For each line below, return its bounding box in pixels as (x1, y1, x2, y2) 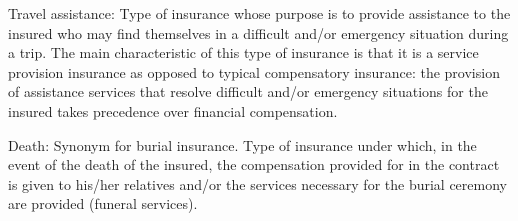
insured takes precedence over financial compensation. (8, 100, 338, 121)
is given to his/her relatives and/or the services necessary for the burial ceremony (8, 173, 507, 194)
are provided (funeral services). (8, 193, 198, 214)
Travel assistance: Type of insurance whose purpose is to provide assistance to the (8, 3, 511, 23)
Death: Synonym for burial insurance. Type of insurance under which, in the (8, 134, 477, 155)
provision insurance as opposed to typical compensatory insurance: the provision (8, 61, 500, 82)
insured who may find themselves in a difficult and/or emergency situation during (8, 22, 509, 43)
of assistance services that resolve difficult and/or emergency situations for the (8, 81, 488, 102)
